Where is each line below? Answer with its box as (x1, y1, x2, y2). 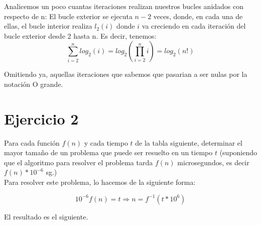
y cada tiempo (84, 137, 128, 148)
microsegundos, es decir (177, 157, 249, 167)
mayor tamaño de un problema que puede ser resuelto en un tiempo (4, 147, 213, 158)
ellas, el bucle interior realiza (4, 21, 92, 31)
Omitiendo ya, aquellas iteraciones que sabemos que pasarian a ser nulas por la (4, 69, 247, 79)
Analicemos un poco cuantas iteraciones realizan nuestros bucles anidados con (4, 1, 244, 11)
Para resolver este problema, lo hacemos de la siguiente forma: (4, 177, 196, 187)
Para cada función (4, 137, 60, 148)
